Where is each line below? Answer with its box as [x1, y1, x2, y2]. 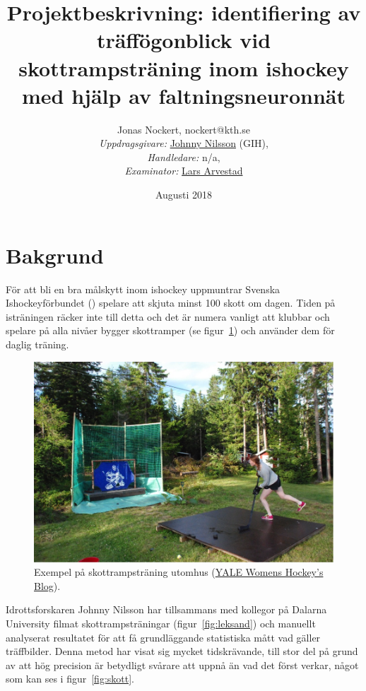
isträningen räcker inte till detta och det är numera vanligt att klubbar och [6, 309, 330, 324]
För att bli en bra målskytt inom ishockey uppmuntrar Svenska [6, 281, 281, 296]
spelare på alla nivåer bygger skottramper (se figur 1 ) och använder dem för [6, 323, 335, 338]
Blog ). [34, 578, 61, 593]
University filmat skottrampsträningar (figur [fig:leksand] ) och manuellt [6, 615, 316, 630]
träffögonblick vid [96, 25, 271, 54]
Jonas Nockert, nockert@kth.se [117, 122, 250, 136]
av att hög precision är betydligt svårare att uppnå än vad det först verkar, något [6, 657, 359, 672]
